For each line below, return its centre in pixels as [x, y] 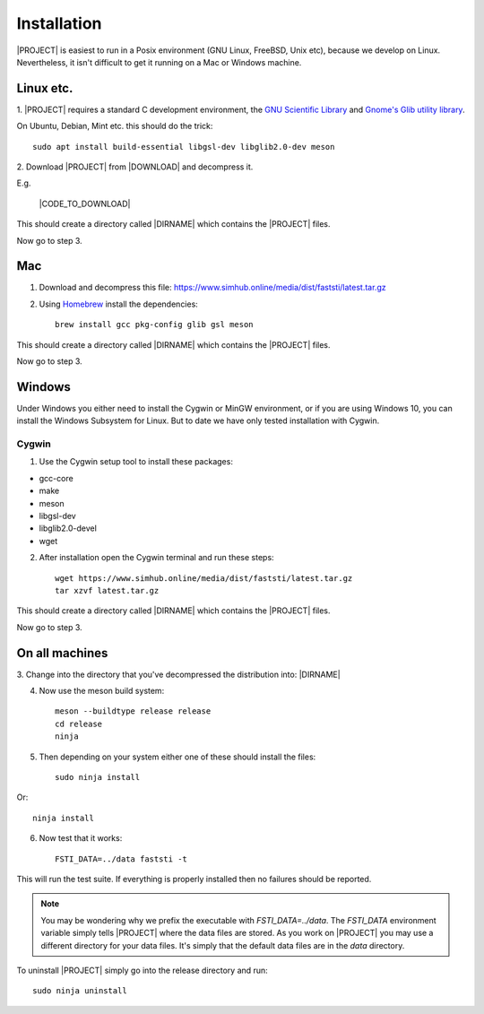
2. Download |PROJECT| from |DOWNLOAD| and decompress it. [135, 167]
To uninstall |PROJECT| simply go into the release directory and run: [142, 970]
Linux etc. [45, 88]
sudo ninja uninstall [80, 991]
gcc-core [56, 478]
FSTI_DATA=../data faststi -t [121, 859]
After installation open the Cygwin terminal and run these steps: [156, 558]
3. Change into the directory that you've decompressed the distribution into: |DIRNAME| [178, 674]
